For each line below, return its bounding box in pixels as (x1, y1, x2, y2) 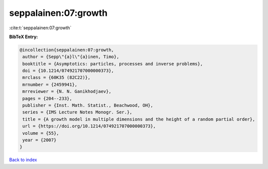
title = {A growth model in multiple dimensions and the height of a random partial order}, (22, 116, 256, 122)
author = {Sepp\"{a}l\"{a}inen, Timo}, (22, 54, 119, 59)
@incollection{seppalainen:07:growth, (19, 47, 114, 53)
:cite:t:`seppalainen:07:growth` (9, 25, 71, 31)
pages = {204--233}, (22, 96, 72, 101)
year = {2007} (22, 137, 57, 143)
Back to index (9, 157, 37, 163)
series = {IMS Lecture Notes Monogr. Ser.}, (22, 110, 133, 115)
